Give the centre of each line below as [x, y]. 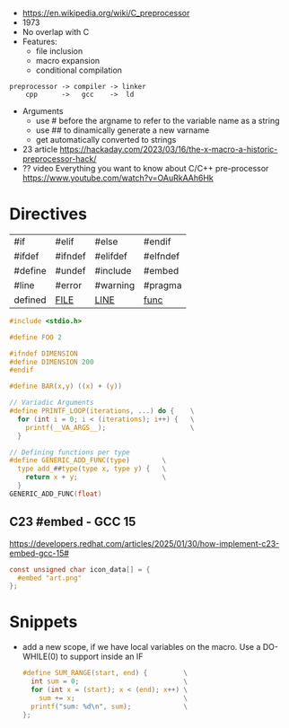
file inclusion [59, 51]
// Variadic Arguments [52, 403]
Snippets [44, 622]
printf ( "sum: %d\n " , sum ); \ [109, 706]
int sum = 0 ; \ [109, 681]
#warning [115, 285]
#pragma [162, 285]
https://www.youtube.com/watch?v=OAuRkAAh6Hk [118, 178]
